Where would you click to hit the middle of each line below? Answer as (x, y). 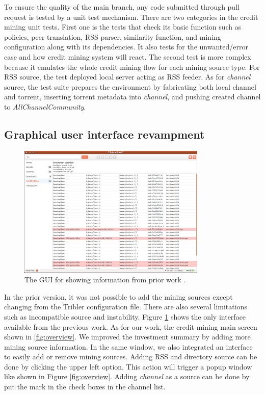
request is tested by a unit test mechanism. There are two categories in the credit (131, 17)
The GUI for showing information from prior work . (105, 280)
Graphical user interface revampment (104, 134)
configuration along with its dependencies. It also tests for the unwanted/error (126, 47)
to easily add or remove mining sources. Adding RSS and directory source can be (131, 357)
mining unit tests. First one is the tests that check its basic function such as (123, 27)
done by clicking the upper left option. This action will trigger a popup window (128, 366)
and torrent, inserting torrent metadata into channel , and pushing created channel (132, 97)
